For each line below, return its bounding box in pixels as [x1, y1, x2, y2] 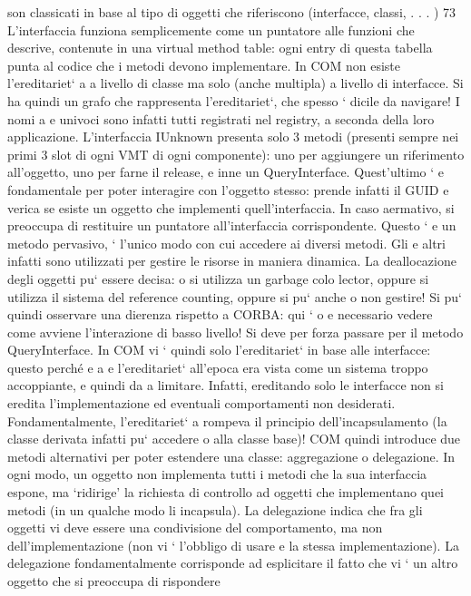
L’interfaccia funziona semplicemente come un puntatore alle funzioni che [7, 20, 415, 39]
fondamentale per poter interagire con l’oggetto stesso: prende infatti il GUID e [7, 180, 449, 199]
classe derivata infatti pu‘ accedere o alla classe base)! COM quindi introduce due [7, 429, 461, 448]
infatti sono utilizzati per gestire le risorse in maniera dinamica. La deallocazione [7, 251, 456, 270]
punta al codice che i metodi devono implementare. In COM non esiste [7, 55, 400, 74]
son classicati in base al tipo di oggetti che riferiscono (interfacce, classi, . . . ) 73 [7, 3, 456, 21]
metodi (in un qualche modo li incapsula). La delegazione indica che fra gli [7, 500, 423, 519]
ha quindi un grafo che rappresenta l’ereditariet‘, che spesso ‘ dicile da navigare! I [7, 91, 460, 110]
